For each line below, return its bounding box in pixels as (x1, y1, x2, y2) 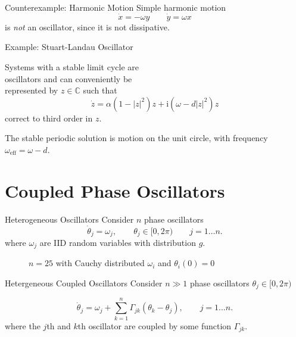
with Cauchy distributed (55, 257, 145, 269)
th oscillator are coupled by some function (77, 319, 232, 332)
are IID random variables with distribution (39, 236, 196, 248)
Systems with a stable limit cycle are (5, 61, 139, 73)
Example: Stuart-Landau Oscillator (5, 40, 133, 53)
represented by (5, 84, 58, 96)
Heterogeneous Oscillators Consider (5, 213, 134, 225)
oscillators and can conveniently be (5, 72, 132, 85)
